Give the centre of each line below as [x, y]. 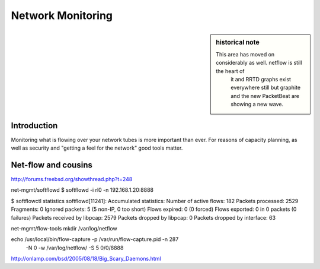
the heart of [230, 71]
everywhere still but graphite [266, 88]
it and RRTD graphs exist [261, 79]
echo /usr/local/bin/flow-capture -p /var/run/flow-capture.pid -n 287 [95, 239]
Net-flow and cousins [52, 165]
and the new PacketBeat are [265, 96]
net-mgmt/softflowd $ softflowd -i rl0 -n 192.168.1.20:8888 [82, 190]
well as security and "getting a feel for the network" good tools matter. [97, 148]
